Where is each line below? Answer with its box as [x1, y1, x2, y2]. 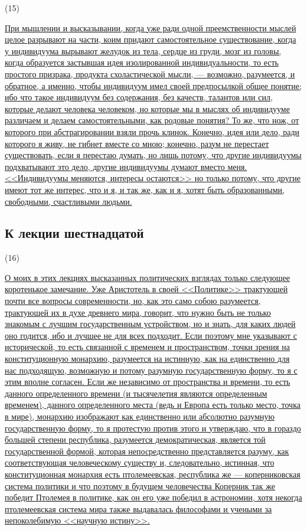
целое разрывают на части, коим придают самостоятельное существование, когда [5, 33, 296, 45]
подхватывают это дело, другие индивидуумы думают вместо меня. [5, 160, 247, 172]
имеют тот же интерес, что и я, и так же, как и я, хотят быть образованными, [5, 183, 285, 195]
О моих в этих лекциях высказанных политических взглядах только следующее [5, 271, 290, 283]
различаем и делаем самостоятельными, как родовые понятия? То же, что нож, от [5, 114, 299, 126]
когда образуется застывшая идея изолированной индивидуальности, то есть [5, 56, 279, 68]
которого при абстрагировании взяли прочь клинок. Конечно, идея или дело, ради [5, 125, 300, 138]
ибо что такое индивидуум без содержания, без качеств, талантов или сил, [5, 91, 273, 103]
